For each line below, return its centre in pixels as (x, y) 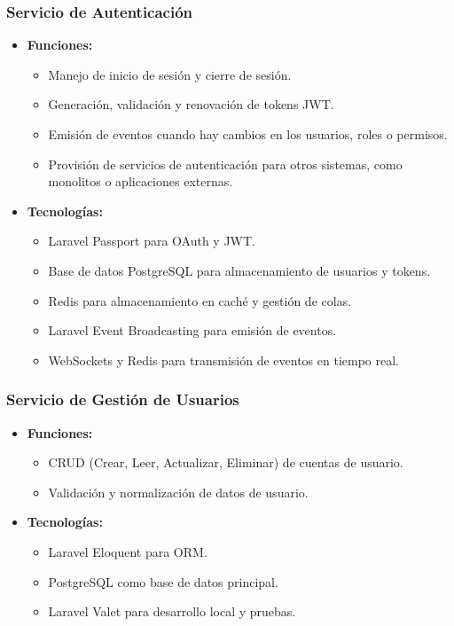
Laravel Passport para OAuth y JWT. (152, 241)
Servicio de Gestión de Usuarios (123, 399)
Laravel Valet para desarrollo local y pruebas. (172, 611)
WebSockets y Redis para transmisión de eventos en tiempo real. (223, 360)
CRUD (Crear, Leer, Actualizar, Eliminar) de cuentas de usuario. (226, 462)
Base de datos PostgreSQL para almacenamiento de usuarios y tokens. (239, 270)
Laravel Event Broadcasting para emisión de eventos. (192, 330)
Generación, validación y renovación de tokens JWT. (191, 104)
